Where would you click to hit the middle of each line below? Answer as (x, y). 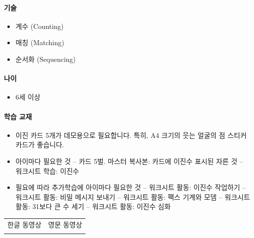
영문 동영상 (65, 224)
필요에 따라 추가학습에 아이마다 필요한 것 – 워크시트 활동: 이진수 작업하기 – (131, 187)
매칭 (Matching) (40, 42)
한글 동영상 (25, 224)
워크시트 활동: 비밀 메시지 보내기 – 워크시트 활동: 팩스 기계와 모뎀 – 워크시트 (133, 197)
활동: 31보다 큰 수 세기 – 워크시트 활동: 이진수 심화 (93, 206)
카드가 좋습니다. (40, 145)
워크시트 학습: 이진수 (47, 171)
